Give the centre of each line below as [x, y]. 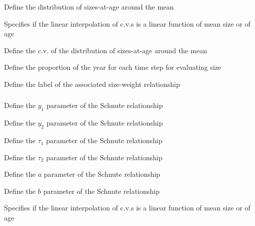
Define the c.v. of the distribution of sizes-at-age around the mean [106, 50]
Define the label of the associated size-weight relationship [92, 84]
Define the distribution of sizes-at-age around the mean [89, 7]
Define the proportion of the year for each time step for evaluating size [113, 67]
